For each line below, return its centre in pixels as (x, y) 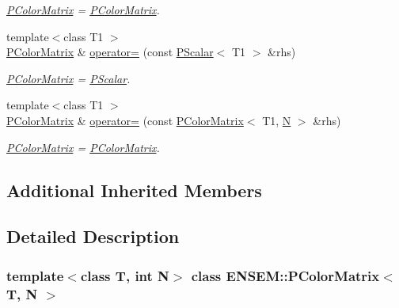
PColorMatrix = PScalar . (68, 78)
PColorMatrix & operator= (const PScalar (110, 52)
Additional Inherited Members (134, 190)
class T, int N (125, 275)
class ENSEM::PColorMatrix (285, 275)
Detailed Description (93, 236)
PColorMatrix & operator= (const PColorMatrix (125, 120)
